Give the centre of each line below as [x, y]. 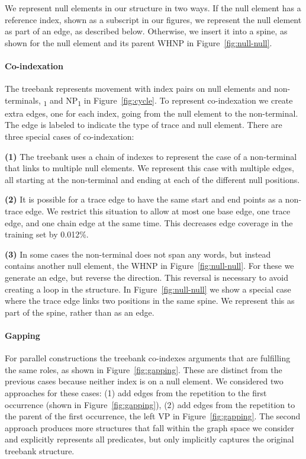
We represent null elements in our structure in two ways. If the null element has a [153, 8]
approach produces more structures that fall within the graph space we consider [150, 427]
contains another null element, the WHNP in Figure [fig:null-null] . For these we [149, 266]
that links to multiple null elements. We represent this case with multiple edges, [149, 168]
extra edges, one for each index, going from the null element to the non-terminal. [152, 113]
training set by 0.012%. [47, 234]
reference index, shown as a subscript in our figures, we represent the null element [153, 19]
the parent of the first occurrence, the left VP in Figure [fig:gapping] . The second [153, 416]
